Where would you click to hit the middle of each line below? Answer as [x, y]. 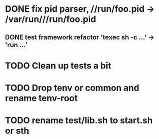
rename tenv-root [41, 98]
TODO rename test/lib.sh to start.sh [79, 121]
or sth [17, 131]
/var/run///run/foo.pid [51, 19]
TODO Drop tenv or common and [72, 88]
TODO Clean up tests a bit [58, 65]
